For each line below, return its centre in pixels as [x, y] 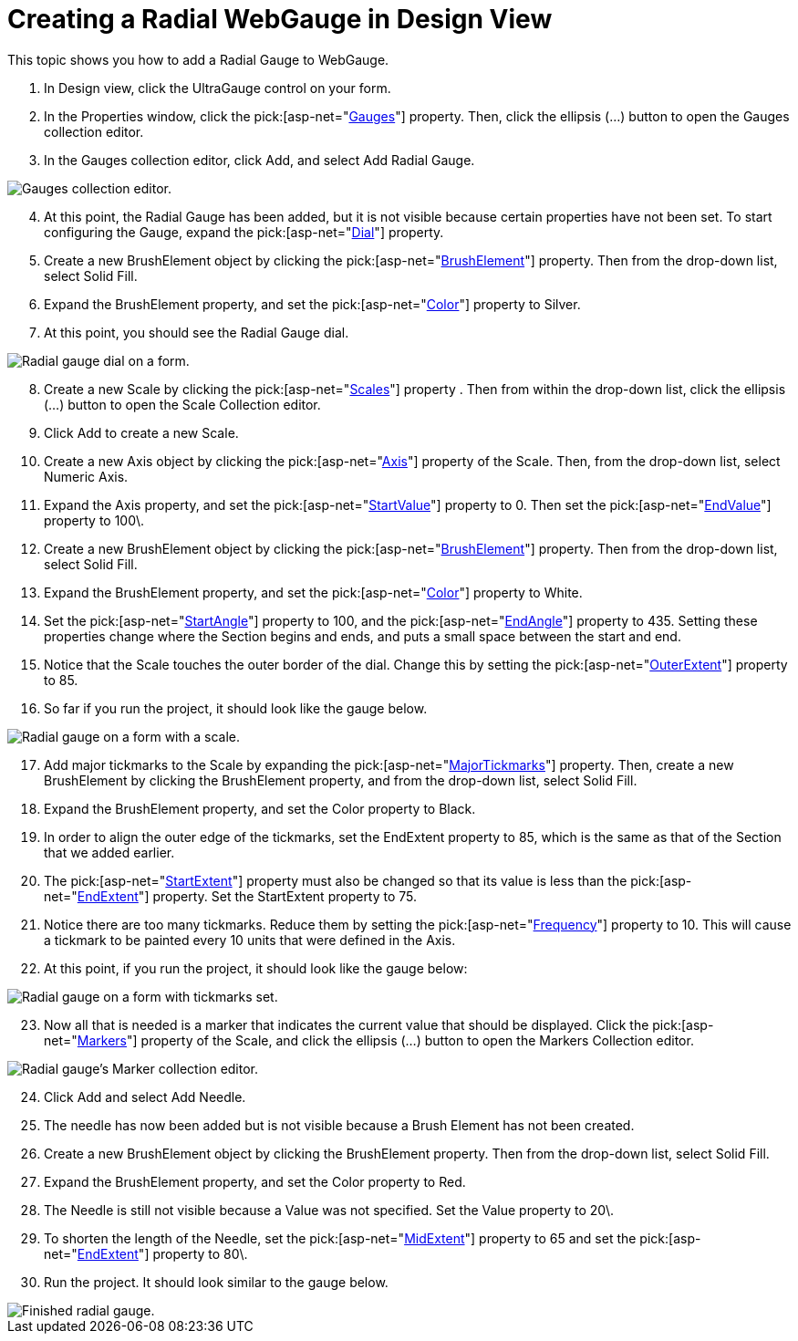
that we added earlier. [109, 852]
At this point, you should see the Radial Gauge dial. [197, 332]
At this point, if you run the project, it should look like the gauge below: [256, 968]
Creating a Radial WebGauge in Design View [280, 19]
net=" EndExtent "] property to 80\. [146, 1253]
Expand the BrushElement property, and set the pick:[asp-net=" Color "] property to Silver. [312, 304]
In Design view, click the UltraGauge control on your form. [218, 88]
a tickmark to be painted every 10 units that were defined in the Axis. [250, 940]
